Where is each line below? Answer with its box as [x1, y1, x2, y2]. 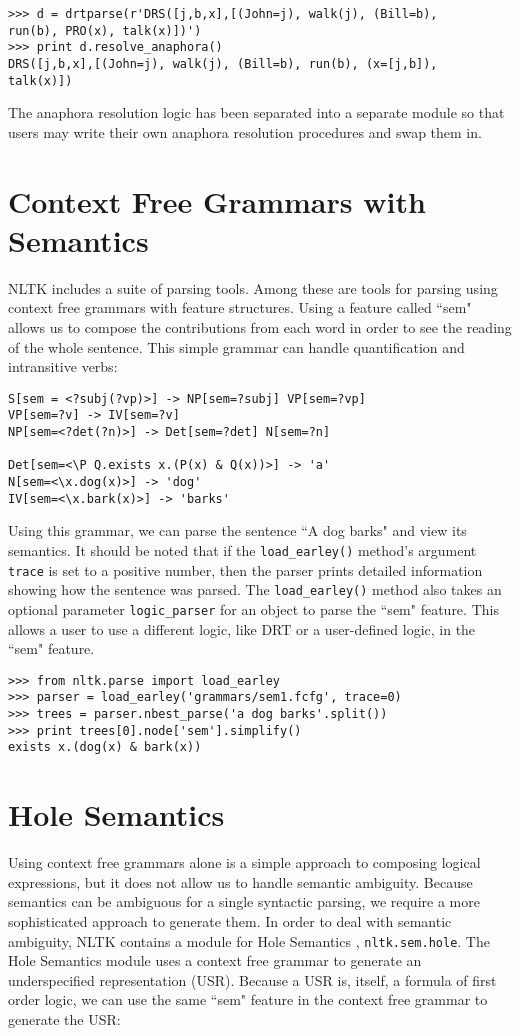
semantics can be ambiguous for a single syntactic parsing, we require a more [8, 891, 480, 912]
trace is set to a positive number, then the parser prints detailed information [8, 559, 483, 580]
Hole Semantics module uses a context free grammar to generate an [8, 950, 422, 971]
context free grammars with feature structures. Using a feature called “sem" [8, 297, 472, 318]
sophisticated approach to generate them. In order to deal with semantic [8, 910, 452, 931]
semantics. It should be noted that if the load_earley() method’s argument [8, 539, 477, 560]
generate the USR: [8, 1008, 121, 1029]
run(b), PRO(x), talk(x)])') [8, 23, 202, 38]
